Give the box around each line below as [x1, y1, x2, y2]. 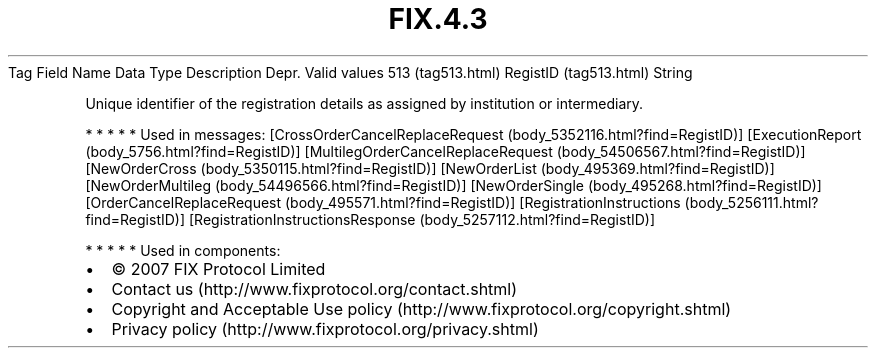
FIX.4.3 [388, 2, 488, 36]
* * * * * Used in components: [85, 241, 281, 259]
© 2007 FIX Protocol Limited [111, 258, 326, 279]
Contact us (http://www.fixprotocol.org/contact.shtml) [111, 278, 518, 299]
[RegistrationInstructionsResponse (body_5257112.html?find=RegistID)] [188, 210, 656, 228]
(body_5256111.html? [684, 193, 819, 211]
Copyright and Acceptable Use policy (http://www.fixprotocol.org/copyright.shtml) [111, 298, 732, 319]
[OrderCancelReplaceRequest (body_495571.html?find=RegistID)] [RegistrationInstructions [85, 193, 681, 211]
